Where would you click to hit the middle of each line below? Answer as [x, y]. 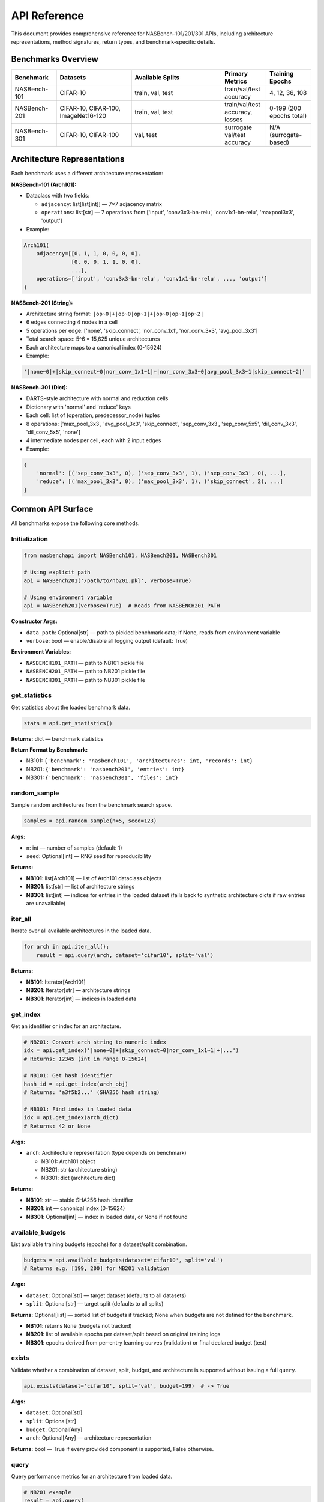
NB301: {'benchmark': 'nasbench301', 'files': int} [102, 777]
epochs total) [288, 115]
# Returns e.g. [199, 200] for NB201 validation [97, 1269]
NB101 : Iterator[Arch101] [56, 982]
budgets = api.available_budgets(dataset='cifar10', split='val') [123, 1260]
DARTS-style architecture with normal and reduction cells [97, 398]
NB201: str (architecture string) [79, 1169]
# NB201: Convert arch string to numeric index [95, 1042]
